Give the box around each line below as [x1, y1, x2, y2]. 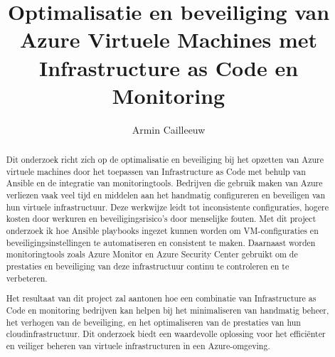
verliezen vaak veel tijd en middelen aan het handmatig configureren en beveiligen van [6, 189, 326, 201]
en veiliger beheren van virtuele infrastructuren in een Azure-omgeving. [6, 339, 270, 351]
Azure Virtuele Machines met [19, 25, 318, 54]
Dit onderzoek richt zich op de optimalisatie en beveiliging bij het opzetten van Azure [6, 154, 324, 166]
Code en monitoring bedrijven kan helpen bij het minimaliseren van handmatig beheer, [6, 304, 329, 316]
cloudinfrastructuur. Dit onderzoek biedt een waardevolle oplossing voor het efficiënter [6, 328, 326, 340]
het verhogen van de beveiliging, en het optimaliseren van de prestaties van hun [6, 316, 301, 328]
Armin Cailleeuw [132, 122, 206, 137]
